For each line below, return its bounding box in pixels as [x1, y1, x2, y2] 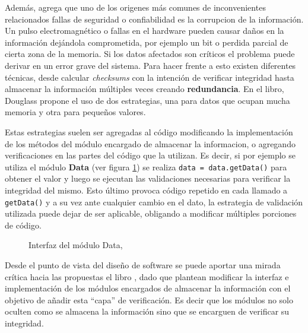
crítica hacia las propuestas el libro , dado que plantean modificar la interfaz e [5, 270, 289, 283]
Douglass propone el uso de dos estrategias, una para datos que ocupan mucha [5, 94, 290, 106]
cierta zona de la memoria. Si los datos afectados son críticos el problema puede [5, 47, 295, 60]
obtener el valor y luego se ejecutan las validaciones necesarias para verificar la [5, 172, 291, 185]
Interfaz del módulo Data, [28, 239, 123, 251]
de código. [5, 218, 42, 231]
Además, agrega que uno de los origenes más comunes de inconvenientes [5, 1, 266, 13]
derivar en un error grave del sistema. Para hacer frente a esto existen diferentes [5, 59, 296, 71]
